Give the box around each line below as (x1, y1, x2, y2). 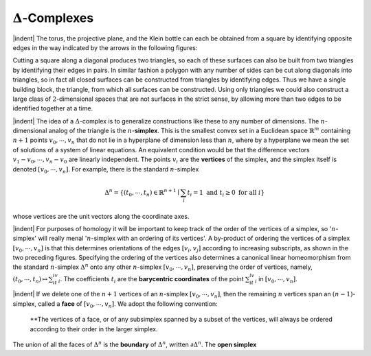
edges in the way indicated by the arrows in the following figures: (12, 43, 198, 51)
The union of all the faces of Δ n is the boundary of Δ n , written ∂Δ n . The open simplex (12, 340, 257, 349)
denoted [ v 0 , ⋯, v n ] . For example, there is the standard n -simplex (12, 165, 199, 175)
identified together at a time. (12, 104, 93, 112)
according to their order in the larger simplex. (30, 324, 158, 333)
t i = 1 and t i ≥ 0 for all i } (187, 189, 265, 198)
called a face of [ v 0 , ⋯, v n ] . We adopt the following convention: (38, 299, 218, 309)
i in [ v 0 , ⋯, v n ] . (254, 274, 298, 285)
